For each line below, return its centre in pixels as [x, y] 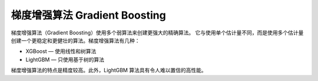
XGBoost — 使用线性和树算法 [61, 51]
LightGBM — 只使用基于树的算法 [65, 59]
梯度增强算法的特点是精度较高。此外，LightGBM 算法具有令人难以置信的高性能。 [109, 71]
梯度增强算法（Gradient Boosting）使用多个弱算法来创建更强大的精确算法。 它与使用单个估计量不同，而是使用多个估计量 [157, 33]
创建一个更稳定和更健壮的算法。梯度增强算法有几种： [75, 40]
